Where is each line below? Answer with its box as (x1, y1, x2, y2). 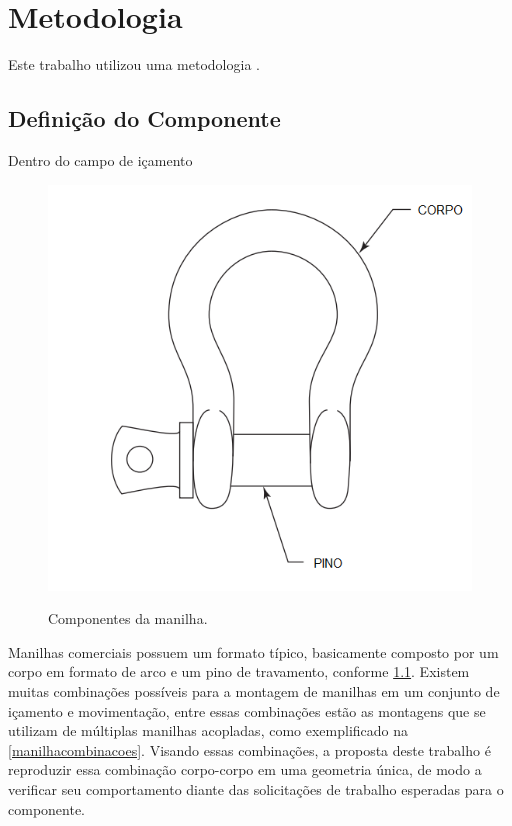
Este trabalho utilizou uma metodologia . (8, 54, 260, 75)
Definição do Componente (8, 103, 281, 134)
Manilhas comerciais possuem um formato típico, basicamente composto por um (8, 641, 499, 662)
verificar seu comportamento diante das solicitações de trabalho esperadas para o (8, 778, 504, 799)
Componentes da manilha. (48, 608, 208, 629)
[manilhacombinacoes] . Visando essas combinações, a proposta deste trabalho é (8, 739, 491, 760)
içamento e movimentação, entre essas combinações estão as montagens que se (8, 700, 486, 721)
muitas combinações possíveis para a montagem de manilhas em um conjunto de (8, 681, 500, 702)
